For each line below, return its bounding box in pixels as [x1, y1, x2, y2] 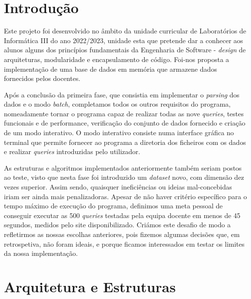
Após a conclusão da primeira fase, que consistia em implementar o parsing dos [4, 89, 239, 99]
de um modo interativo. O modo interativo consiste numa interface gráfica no [4, 127, 234, 138]
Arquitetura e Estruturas [4, 276, 176, 296]
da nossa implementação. [4, 248, 78, 258]
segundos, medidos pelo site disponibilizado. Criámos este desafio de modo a [4, 220, 231, 230]
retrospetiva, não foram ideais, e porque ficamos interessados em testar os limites [4, 238, 245, 249]
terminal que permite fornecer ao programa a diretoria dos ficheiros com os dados [4, 137, 246, 147]
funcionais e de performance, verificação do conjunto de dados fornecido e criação [4, 118, 246, 128]
